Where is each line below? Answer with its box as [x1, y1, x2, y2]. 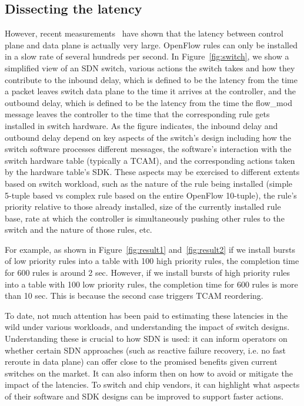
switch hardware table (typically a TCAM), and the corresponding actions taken [5, 154, 295, 166]
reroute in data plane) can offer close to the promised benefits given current [5, 355, 278, 368]
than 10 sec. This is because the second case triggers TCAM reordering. [5, 289, 263, 302]
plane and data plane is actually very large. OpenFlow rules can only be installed [5, 38, 298, 51]
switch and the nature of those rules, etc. [5, 223, 152, 236]
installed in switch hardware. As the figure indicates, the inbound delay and [5, 119, 278, 131]
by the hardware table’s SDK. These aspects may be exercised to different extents [5, 166, 300, 178]
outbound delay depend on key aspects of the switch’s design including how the [5, 131, 291, 143]
